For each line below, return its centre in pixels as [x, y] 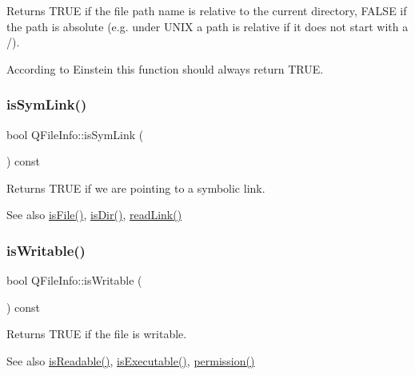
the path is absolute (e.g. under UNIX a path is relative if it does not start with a [207, 26]
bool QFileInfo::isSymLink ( [75, 134]
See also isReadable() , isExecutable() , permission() [131, 360]
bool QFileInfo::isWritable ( [74, 280]
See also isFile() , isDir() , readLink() [94, 215]
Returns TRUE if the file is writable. [97, 334]
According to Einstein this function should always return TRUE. [165, 68]
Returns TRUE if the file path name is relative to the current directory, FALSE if [207, 10]
